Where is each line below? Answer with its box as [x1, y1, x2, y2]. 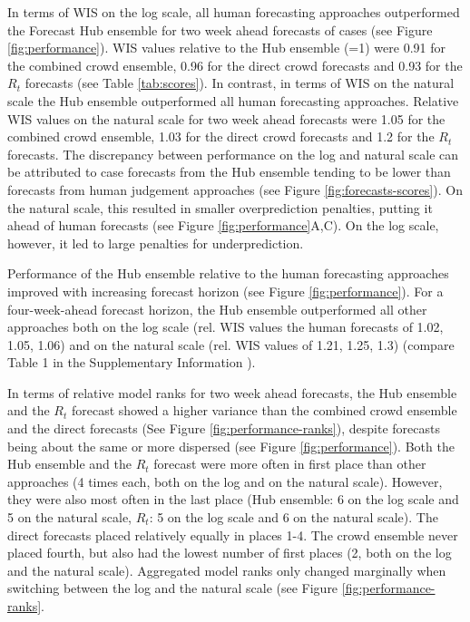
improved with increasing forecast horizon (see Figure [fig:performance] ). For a [7, 281, 444, 300]
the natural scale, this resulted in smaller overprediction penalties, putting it [7, 198, 433, 217]
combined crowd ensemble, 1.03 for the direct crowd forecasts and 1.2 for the [7, 127, 435, 146]
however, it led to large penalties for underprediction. [7, 233, 304, 252]
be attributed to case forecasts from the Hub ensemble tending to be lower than [7, 162, 451, 181]
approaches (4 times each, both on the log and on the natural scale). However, [7, 471, 443, 491]
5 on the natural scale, [7, 508, 132, 527]
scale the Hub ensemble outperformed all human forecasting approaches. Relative [7, 91, 459, 110]
